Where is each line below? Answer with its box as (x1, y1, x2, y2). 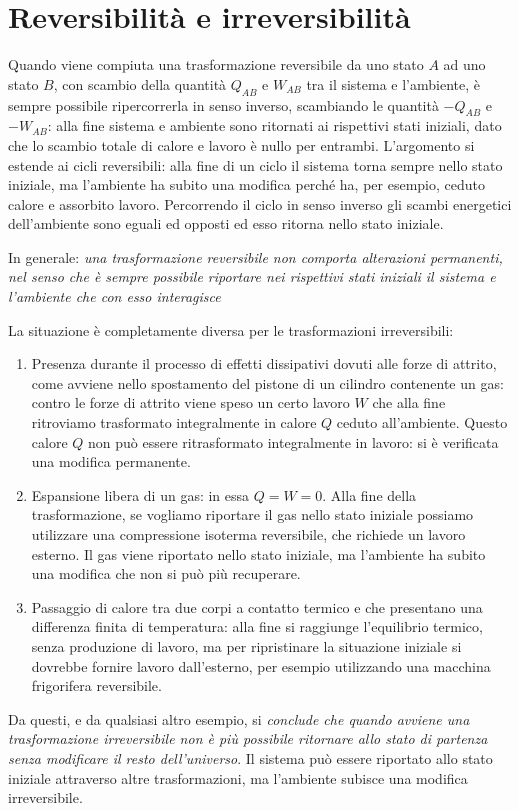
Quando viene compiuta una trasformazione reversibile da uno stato (8, 54, 424, 75)
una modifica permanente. (31, 451, 191, 472)
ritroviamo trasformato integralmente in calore (31, 412, 317, 433)
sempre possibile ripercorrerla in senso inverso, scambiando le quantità (8, 94, 439, 115)
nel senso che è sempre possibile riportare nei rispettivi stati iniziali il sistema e (8, 266, 496, 287)
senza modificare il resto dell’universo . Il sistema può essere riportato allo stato (8, 747, 493, 768)
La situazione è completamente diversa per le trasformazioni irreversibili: (8, 319, 454, 340)
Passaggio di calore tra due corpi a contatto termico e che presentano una (31, 596, 483, 617)
